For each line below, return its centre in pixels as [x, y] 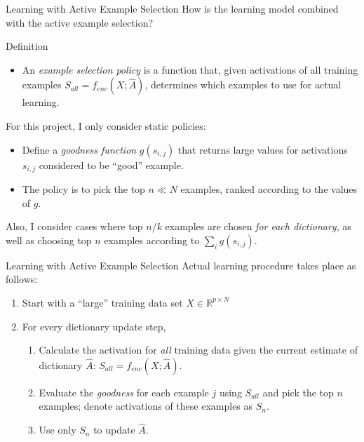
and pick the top [298, 392]
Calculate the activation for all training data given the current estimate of [198, 350]
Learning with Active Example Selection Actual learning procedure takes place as [181, 265]
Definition [27, 46]
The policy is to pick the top [83, 189]
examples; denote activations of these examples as [146, 406]
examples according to [152, 240]
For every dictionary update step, [94, 326]
